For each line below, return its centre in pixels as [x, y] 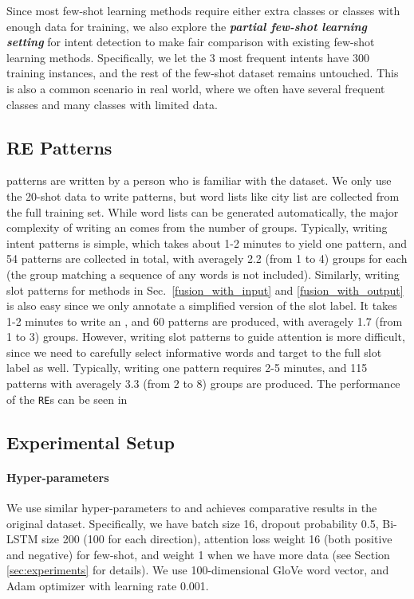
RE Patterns [59, 147]
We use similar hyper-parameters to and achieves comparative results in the [192, 507]
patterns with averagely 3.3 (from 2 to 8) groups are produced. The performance [203, 384]
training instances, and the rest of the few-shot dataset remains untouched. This [203, 73]
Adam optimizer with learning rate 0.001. [108, 585]
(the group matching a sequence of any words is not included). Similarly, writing [203, 274]
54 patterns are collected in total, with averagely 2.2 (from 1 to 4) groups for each [207, 258]
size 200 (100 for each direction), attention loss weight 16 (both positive [217, 539]
